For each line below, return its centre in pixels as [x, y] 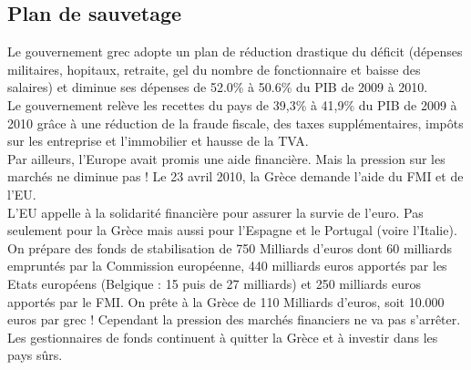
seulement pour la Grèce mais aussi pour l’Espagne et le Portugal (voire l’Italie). [232, 230]
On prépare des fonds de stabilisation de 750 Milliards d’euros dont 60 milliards [230, 247]
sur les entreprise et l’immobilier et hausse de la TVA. [158, 141]
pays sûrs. [35, 355]
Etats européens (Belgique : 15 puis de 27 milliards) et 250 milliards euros [215, 283]
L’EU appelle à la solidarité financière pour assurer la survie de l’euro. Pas [215, 212]
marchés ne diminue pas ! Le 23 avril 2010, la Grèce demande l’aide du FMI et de [235, 176]
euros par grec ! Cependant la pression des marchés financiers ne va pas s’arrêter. [234, 319]
